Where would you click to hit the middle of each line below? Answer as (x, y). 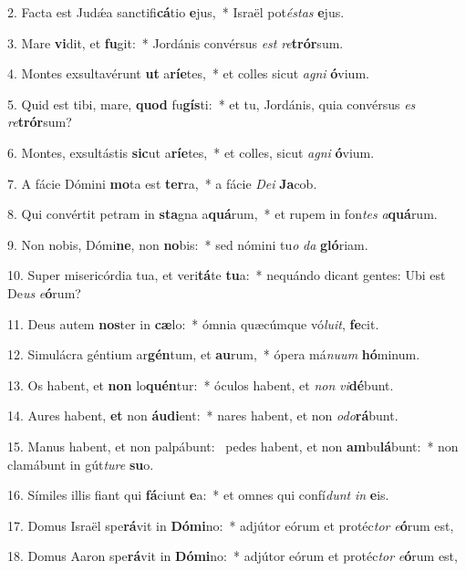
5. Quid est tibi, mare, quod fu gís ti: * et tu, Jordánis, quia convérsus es (212, 104)
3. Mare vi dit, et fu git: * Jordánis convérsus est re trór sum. (176, 42)
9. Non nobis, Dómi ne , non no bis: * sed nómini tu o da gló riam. (188, 244)
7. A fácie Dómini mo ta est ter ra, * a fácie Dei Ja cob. (162, 183)
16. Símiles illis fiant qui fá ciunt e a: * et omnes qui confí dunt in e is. (198, 495)
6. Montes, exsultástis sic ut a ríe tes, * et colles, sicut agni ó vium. (191, 152)
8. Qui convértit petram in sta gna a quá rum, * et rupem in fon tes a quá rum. (223, 214)
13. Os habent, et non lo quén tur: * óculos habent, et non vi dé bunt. (201, 384)
